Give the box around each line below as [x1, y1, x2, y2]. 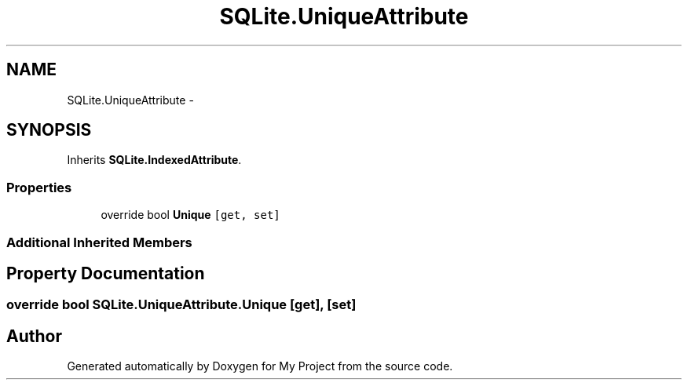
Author [6, 326, 62, 346]
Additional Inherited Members [6, 234, 192, 250]
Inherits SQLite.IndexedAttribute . [67, 153, 242, 167]
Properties [6, 179, 72, 195]
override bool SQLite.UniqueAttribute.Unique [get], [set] [6, 297, 357, 313]
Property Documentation [6, 263, 205, 283]
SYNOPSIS [6, 120, 92, 140]
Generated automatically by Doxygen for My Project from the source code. [67, 359, 453, 373]
